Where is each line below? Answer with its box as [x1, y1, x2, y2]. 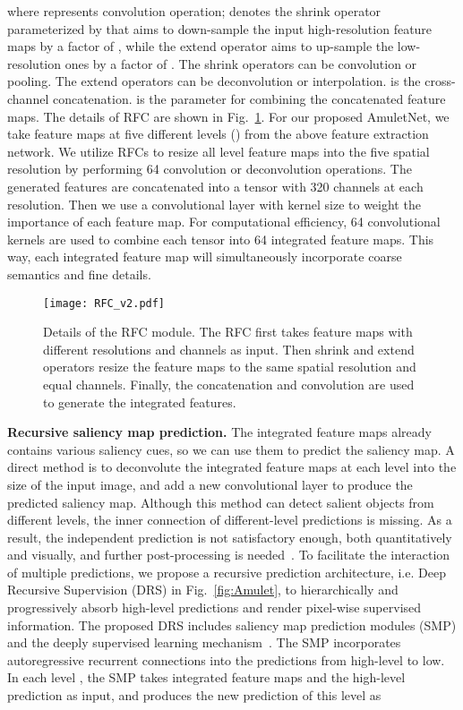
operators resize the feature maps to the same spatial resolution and [43, 357, 416, 376]
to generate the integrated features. [43, 392, 236, 411]
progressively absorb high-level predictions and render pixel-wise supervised [7, 598, 422, 617]
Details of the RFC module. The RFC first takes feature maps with [43, 322, 413, 341]
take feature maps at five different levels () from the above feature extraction [7, 124, 429, 143]
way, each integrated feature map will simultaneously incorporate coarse [7, 247, 402, 266]
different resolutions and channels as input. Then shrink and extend [43, 339, 415, 358]
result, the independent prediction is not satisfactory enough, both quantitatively [7, 527, 452, 546]
